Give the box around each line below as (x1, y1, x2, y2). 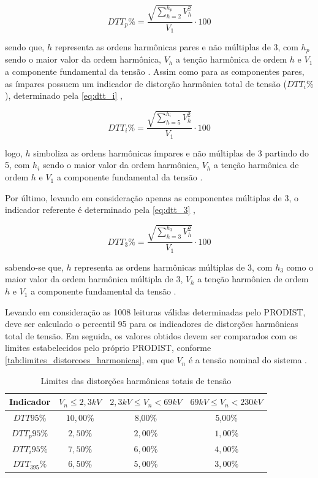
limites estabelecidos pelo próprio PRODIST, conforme (5, 341, 211, 354)
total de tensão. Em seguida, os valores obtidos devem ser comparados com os (5, 329, 297, 342)
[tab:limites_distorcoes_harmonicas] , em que (5, 353, 174, 366)
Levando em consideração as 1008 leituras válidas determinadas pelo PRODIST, (5, 305, 306, 318)
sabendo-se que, (5, 260, 64, 273)
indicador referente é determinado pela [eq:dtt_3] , (5, 203, 195, 216)
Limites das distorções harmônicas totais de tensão (40, 374, 232, 387)
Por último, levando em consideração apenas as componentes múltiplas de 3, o (5, 191, 298, 204)
